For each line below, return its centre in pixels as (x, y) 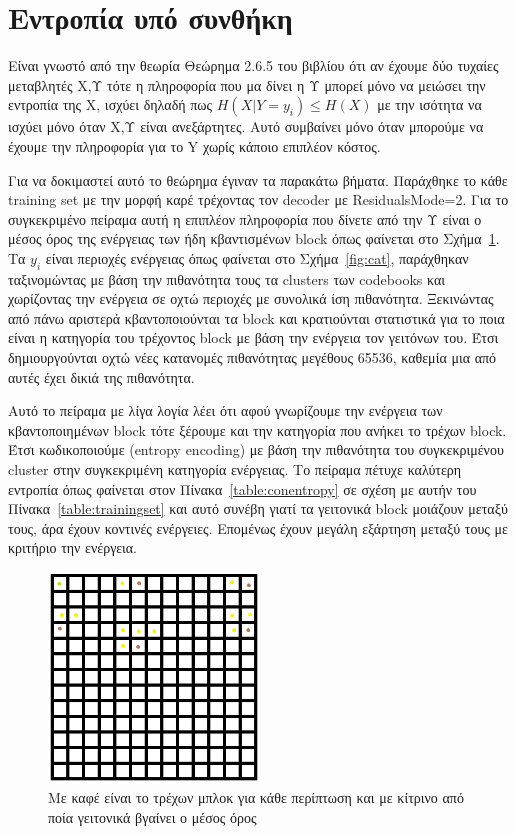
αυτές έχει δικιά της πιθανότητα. (101, 376)
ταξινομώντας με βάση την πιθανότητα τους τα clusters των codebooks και (227, 278)
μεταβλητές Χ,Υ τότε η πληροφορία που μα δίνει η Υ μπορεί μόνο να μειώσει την (247, 84)
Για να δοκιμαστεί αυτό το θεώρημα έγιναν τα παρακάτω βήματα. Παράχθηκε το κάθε (258, 179)
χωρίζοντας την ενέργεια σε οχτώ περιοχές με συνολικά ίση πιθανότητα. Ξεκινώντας (251, 298)
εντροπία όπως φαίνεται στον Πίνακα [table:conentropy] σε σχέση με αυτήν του (242, 488)
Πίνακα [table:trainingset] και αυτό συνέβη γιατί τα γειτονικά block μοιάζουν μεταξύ (258, 508)
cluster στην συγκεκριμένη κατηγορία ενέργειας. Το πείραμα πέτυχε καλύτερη (235, 469)
